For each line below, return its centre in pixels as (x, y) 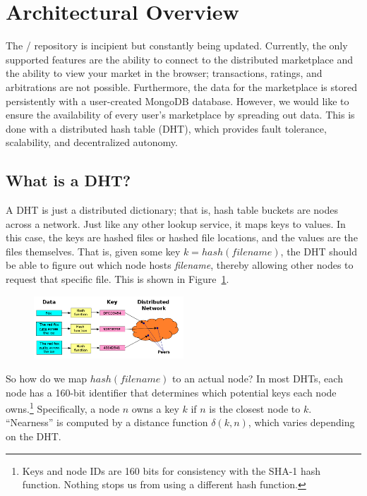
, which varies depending (301, 422)
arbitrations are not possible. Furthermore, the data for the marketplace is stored (181, 86)
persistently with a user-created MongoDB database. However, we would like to (178, 101)
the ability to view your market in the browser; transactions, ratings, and (164, 73)
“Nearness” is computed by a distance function (107, 422)
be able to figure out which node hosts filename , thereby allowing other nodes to (180, 265)
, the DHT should (319, 251)
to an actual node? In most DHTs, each (258, 378)
